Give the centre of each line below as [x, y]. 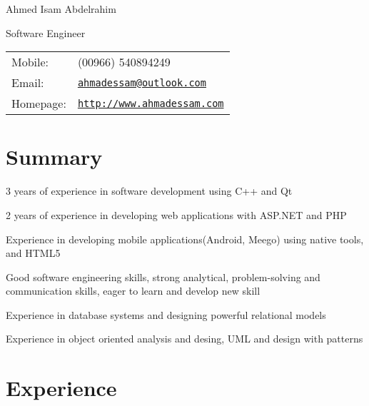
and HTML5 [33, 253]
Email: [28, 83]
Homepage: [39, 103]
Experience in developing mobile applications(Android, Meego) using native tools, [185, 239]
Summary [54, 157]
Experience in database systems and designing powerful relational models [166, 314]
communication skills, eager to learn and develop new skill [133, 291]
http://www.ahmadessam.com [151, 103]
